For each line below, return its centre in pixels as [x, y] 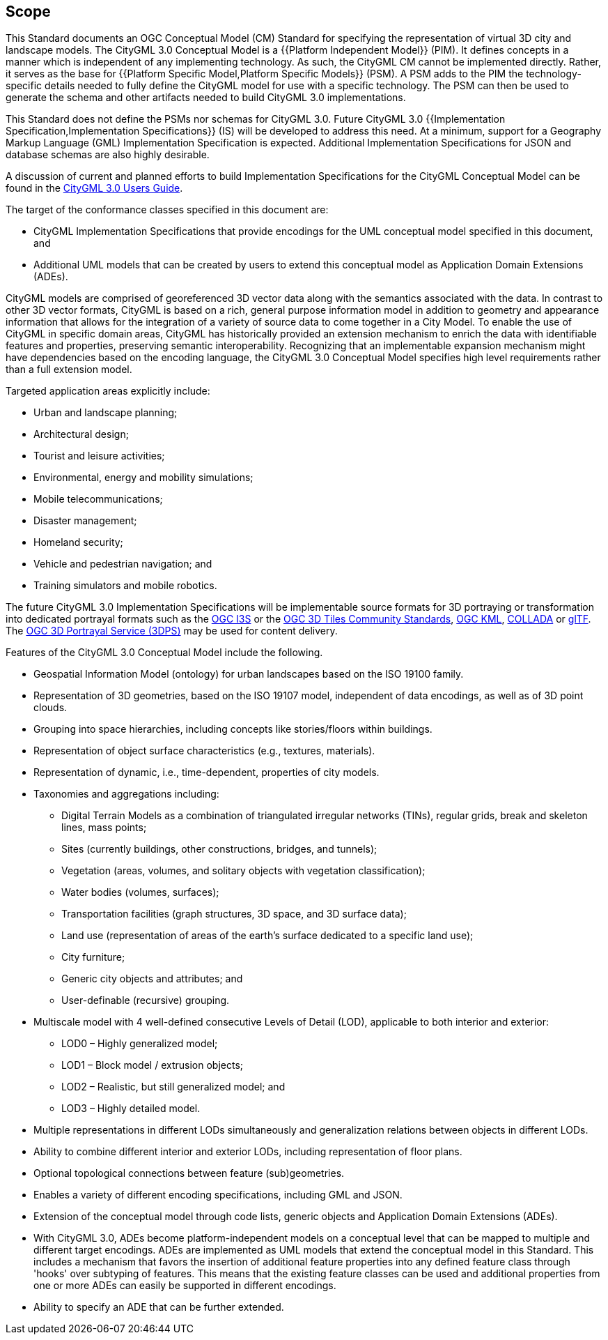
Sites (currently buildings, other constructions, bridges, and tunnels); [219, 849]
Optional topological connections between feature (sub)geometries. [189, 1173]
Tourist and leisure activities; [99, 456]
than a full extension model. [69, 370]
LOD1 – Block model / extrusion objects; [153, 1065]
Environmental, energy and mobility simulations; [143, 478]
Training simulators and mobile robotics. [125, 586]
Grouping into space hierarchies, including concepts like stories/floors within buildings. [233, 729]
